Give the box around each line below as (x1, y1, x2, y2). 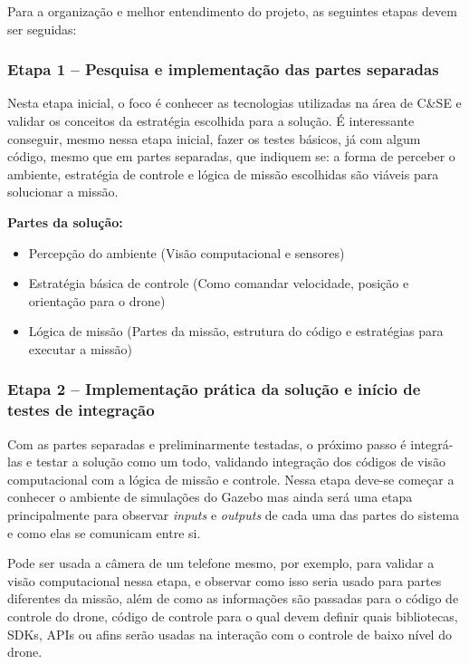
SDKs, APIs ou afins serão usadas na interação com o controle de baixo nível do (7, 624, 452, 643)
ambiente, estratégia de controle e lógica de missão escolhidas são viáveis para (7, 164, 439, 183)
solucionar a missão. (7, 182, 119, 201)
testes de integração (7, 399, 155, 421)
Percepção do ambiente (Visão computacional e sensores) (28, 243, 345, 262)
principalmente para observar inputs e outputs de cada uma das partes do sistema (7, 505, 460, 524)
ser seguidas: (7, 19, 77, 38)
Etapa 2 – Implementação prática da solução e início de (7, 378, 421, 400)
